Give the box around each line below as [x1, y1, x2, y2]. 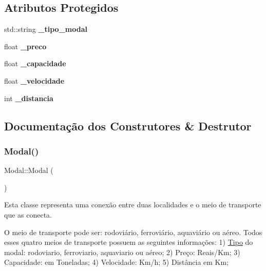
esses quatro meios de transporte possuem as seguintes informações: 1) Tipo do [4, 237, 253, 247]
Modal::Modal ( [4, 165, 53, 176]
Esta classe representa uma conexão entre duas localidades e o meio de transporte [4, 199, 261, 210]
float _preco [4, 41, 47, 51]
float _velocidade [4, 75, 65, 86]
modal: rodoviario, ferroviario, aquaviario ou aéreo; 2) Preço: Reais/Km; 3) [4, 246, 240, 257]
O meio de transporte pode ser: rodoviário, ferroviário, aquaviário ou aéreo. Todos [4, 226, 262, 237]
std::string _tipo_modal [4, 24, 87, 34]
